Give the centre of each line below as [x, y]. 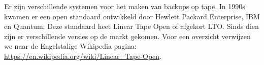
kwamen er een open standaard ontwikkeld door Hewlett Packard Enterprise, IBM [132, 16]
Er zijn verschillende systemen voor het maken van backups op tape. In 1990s [125, 6]
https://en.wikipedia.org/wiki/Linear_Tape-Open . [83, 56]
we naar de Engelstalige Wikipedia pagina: [70, 46]
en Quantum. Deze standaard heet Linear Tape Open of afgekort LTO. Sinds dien [131, 26]
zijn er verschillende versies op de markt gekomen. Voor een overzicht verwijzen [127, 36]
